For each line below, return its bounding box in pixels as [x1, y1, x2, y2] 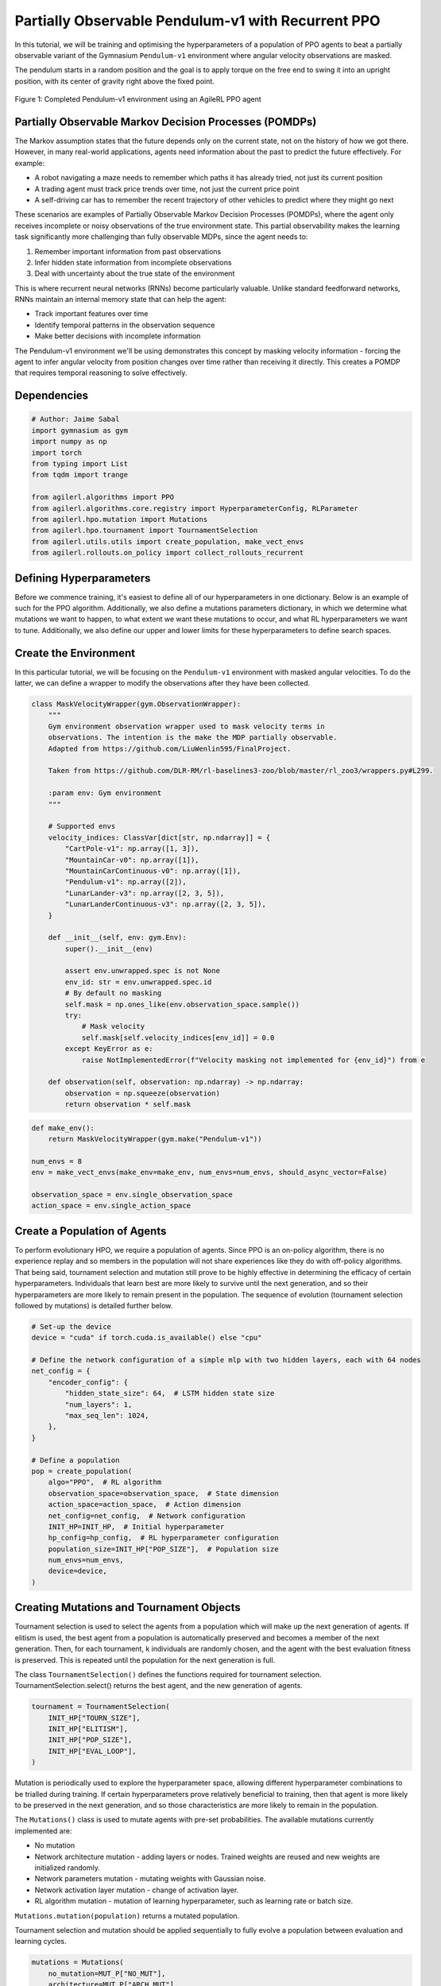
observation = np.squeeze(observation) [64, 1088, 220, 1098]
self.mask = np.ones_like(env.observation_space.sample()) [64, 999, 300, 1009]
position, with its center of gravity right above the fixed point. [14, 76, 215, 86]
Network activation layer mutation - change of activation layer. [34, 1885, 239, 1895]
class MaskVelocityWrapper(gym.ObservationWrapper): [31, 700, 242, 709]
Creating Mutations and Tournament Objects [14, 1601, 242, 1614]
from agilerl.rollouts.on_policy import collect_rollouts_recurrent [31, 548, 304, 558]
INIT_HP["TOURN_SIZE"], [48, 1713, 141, 1722]
